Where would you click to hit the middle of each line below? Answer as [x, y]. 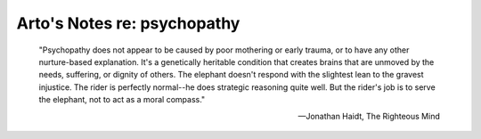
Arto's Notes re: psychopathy [128, 23]
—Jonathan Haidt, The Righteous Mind [369, 116]
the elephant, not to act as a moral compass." [122, 100]
